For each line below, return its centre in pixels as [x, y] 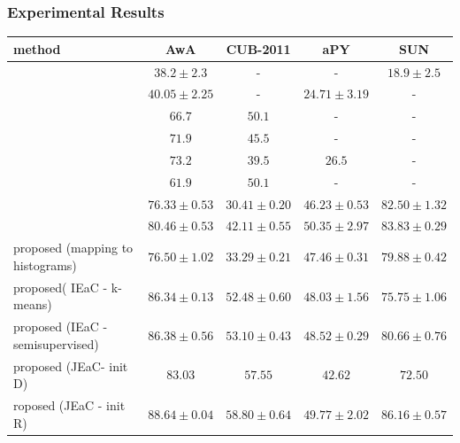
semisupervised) [56, 343]
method [37, 48]
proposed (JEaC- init [71, 365]
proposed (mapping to [73, 248]
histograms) [45, 264]
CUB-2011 [258, 48]
